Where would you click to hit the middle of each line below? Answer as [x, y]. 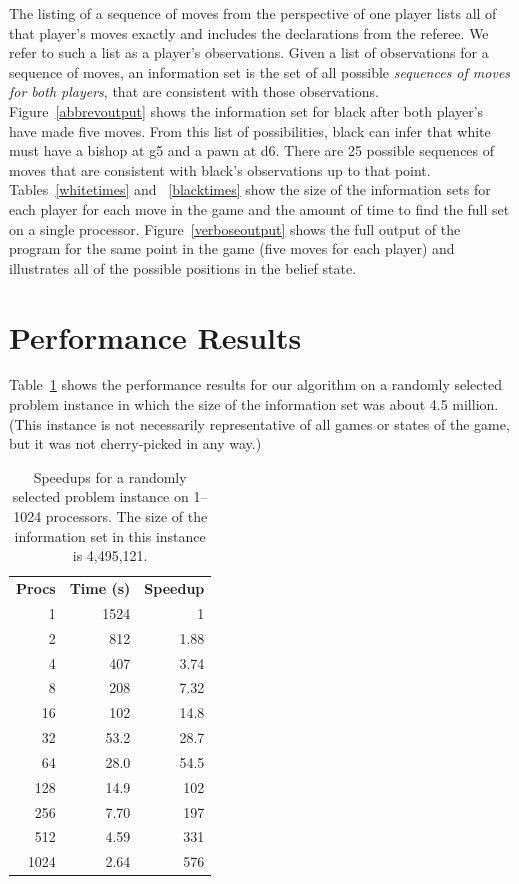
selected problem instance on [100, 496]
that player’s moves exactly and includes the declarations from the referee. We [249, 32]
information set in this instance [110, 535]
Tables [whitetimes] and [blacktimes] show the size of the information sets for [250, 189]
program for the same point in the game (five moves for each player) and [232, 248]
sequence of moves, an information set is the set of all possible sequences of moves [260, 71]
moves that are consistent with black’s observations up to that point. [220, 169]
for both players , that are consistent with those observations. [194, 91]
